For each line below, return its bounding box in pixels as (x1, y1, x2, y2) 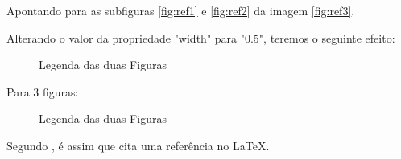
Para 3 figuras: (6, 83, 79, 100)
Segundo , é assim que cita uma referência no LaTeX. (6, 137, 270, 153)
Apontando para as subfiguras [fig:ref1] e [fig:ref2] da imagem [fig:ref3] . (6, 2, 355, 18)
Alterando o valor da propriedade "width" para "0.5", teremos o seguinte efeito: (6, 29, 395, 46)
